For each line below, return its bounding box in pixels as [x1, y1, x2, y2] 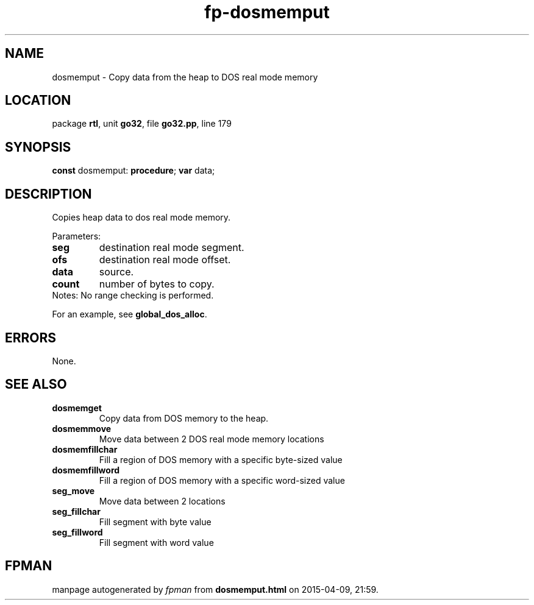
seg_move [52, 485, 95, 496]
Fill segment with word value [99, 537, 214, 548]
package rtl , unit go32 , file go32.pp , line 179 [52, 118, 232, 129]
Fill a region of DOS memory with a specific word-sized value [99, 475, 345, 486]
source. [99, 266, 134, 278]
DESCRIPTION [5, 186, 92, 202]
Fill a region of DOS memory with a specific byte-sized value [99, 454, 343, 465]
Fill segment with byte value [99, 516, 212, 527]
